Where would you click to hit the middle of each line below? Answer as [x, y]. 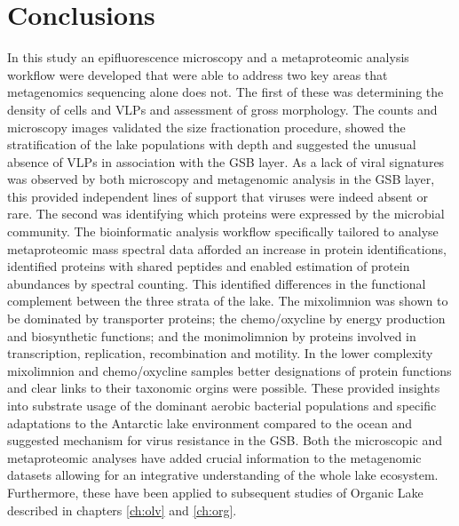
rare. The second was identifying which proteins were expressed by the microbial [226, 214]
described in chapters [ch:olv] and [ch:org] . [122, 510]
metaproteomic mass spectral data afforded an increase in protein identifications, [227, 248]
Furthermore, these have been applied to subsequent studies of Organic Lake [215, 492]
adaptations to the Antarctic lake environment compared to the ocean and [210, 422]
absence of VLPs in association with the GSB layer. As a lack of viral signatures [226, 161]
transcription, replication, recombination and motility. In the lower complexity [220, 353]
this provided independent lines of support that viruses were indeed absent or [218, 196]
